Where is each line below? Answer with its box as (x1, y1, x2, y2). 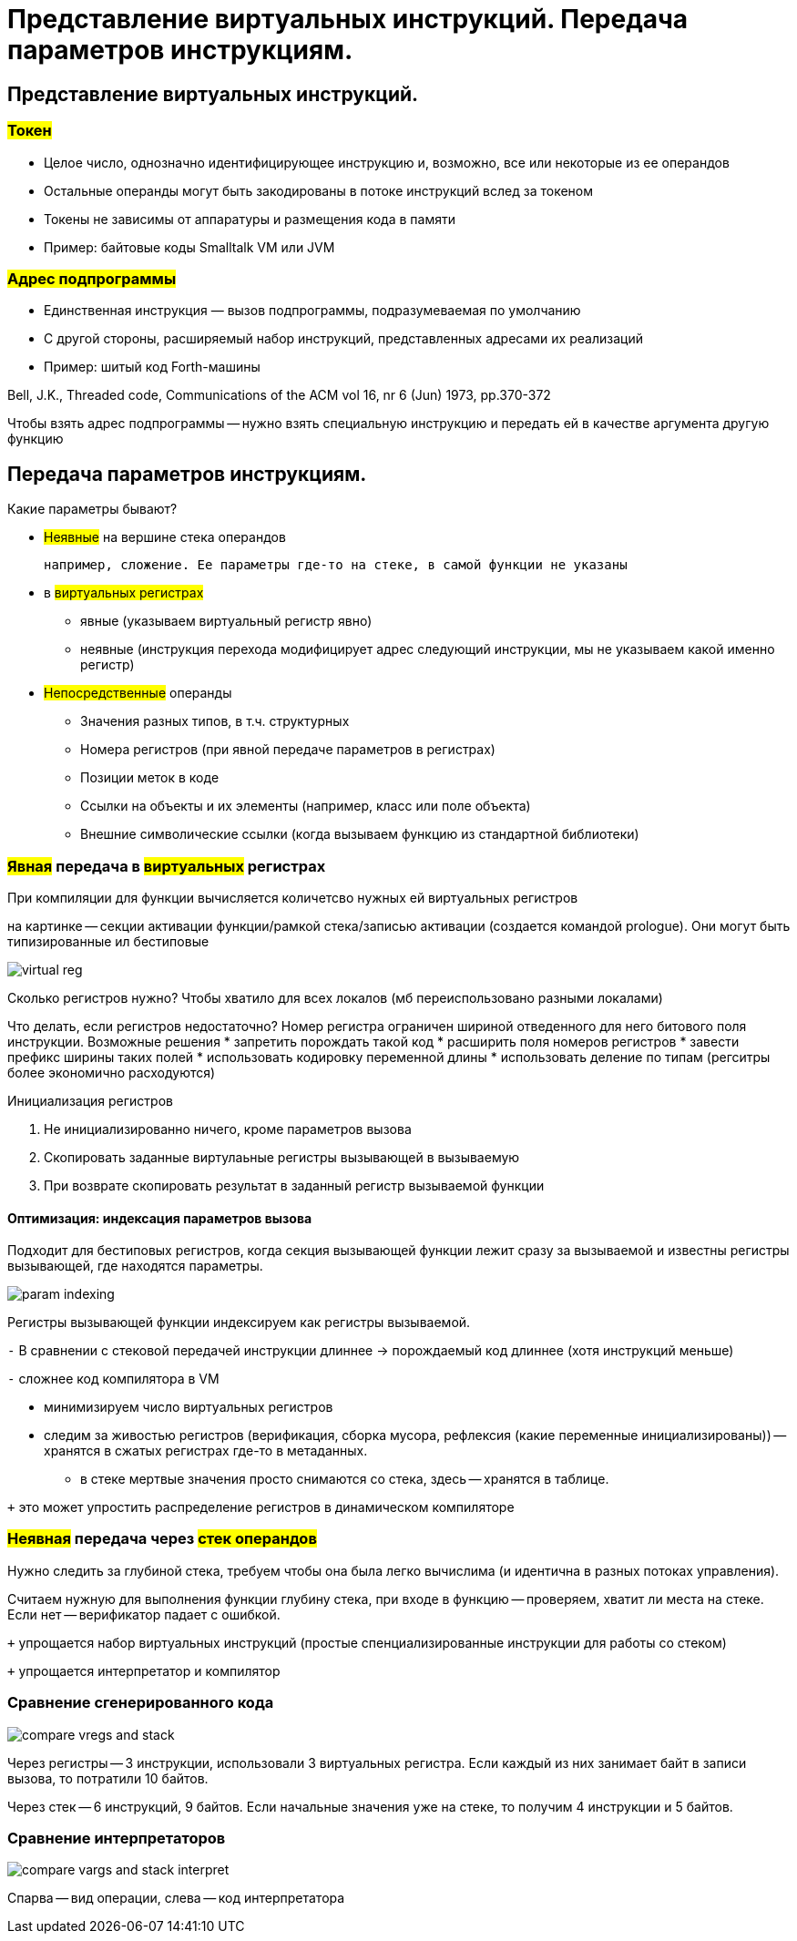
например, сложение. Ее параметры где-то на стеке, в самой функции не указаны (44, 557, 628, 573)
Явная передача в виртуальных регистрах (7, 856, 326, 875)
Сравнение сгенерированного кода (7, 1693, 274, 1712)
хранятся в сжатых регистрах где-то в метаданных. (44, 1443, 368, 1459)
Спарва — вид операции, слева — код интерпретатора (7, 1890, 345, 1906)
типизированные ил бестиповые (7, 933, 209, 949)
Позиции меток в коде (80, 770, 220, 786)
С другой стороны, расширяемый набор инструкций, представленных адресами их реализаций (44, 331, 643, 347)
